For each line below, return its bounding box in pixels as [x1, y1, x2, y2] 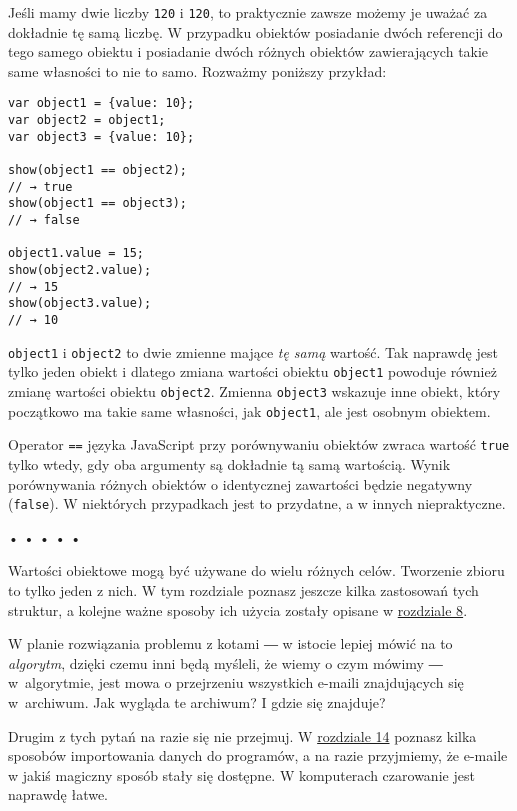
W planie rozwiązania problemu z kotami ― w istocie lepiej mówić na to [8, 633, 453, 654]
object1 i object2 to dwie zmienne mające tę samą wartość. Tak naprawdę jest [8, 341, 498, 362]
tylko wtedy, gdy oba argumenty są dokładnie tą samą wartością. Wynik [8, 453, 451, 474]
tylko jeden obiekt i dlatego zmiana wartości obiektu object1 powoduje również [8, 361, 497, 382]
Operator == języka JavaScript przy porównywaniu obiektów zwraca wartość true [8, 434, 510, 455]
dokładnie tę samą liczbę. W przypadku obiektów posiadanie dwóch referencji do [8, 21, 503, 42]
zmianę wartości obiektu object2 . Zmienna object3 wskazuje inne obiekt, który [8, 380, 501, 401]
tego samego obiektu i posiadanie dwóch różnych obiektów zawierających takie [8, 41, 489, 62]
